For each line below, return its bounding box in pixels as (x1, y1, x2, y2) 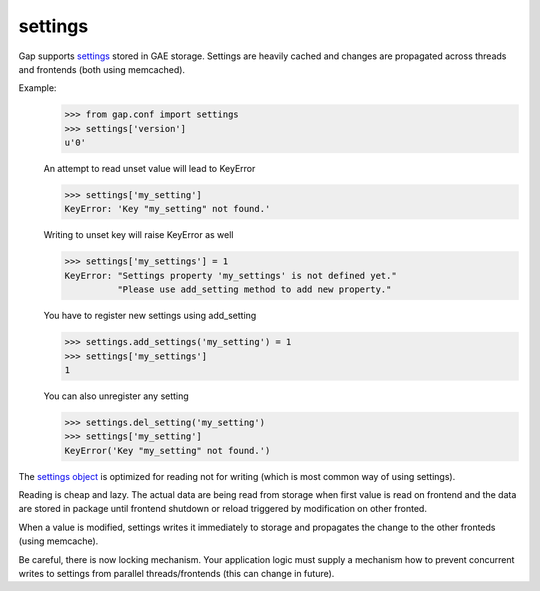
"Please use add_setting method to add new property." (116, 284, 392, 295)
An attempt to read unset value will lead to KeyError (43, 163, 256, 175)
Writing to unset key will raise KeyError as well (43, 229, 234, 241)
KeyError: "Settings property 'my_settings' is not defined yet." (64, 270, 397, 281)
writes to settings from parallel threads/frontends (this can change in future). (18, 568, 335, 580)
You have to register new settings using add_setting (43, 310, 257, 322)
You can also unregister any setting (43, 390, 189, 402)
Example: (18, 82, 57, 94)
